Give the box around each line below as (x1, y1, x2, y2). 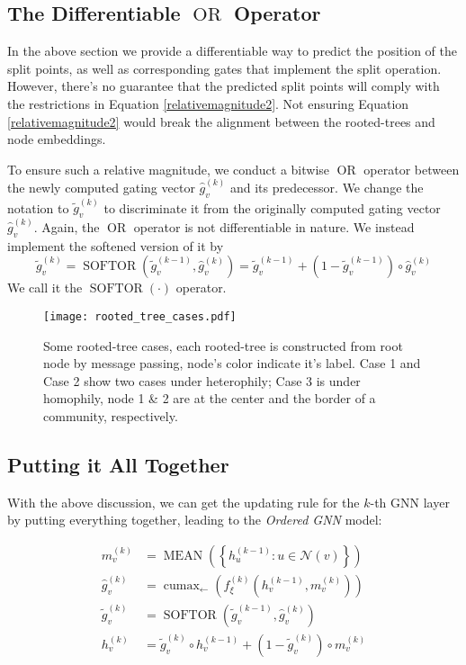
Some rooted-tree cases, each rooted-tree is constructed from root (43, 336, 403, 355)
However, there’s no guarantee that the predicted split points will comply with (7, 76, 440, 95)
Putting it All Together (7, 450, 229, 478)
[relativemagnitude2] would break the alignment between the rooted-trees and (7, 112, 435, 130)
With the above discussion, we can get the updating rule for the (7, 492, 360, 511)
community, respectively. (43, 406, 178, 425)
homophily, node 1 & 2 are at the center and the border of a (43, 389, 376, 408)
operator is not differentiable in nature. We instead (133, 217, 415, 236)
